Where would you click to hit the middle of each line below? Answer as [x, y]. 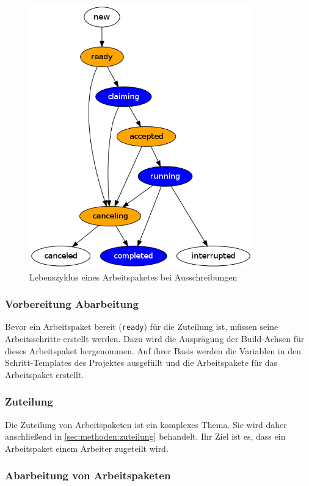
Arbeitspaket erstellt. [45, 374]
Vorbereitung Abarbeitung [72, 304]
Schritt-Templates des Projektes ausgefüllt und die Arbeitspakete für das [141, 363]
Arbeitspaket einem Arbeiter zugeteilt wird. [87, 448]
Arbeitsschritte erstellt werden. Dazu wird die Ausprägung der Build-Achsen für [155, 339]
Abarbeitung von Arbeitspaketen [88, 475]
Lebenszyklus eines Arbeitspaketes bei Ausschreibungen [133, 277]
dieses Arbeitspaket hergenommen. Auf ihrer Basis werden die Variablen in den [153, 350]
